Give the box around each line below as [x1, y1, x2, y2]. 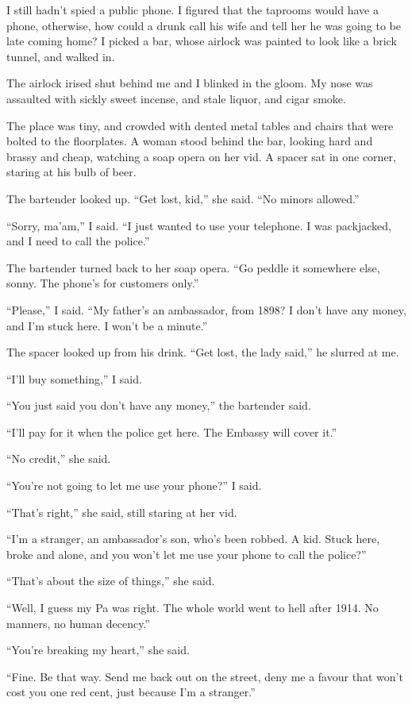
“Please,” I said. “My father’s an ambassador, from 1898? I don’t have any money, [6, 301, 406, 318]
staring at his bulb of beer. [6, 164, 137, 180]
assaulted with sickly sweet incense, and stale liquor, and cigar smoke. [6, 90, 346, 106]
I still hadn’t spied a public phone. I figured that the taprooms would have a [6, 2, 379, 17]
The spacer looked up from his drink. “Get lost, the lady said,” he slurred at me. [6, 344, 399, 360]
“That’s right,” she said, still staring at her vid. [6, 503, 237, 520]
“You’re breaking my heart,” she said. [6, 641, 190, 658]
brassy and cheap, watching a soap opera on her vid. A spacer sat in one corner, [6, 148, 396, 164]
